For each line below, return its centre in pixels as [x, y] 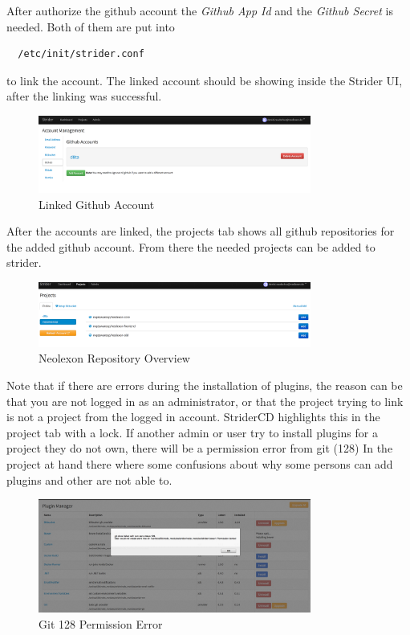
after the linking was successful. [84, 96]
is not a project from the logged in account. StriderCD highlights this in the [193, 417]
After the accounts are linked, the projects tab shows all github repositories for [201, 231]
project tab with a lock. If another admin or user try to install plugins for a [192, 432]
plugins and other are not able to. [89, 479]
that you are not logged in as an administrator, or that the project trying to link [205, 401]
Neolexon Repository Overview [114, 358]
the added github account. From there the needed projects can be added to [191, 246]
